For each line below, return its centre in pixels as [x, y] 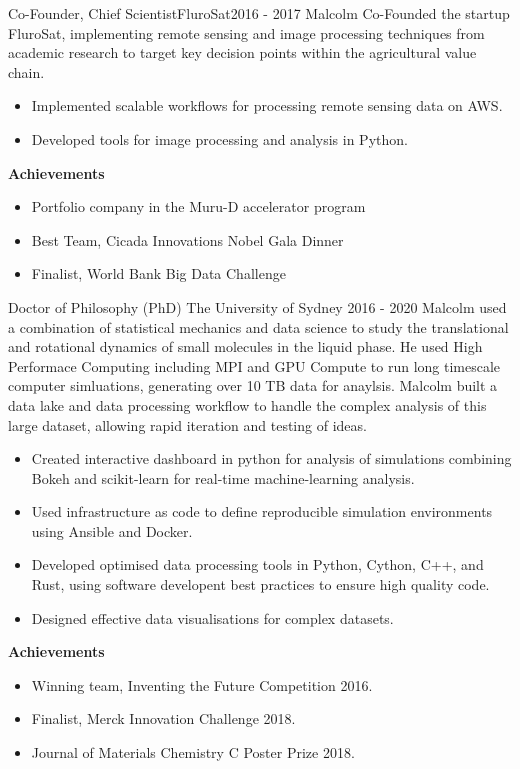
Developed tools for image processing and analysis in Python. [219, 138]
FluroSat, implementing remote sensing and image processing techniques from [246, 32]
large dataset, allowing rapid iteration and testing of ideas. [187, 424]
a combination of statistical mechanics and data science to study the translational [258, 326]
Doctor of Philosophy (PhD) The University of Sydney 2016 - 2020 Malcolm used [257, 306]
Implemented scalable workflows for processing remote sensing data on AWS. [267, 105]
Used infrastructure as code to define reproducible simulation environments [262, 511]
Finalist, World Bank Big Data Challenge [158, 273]
